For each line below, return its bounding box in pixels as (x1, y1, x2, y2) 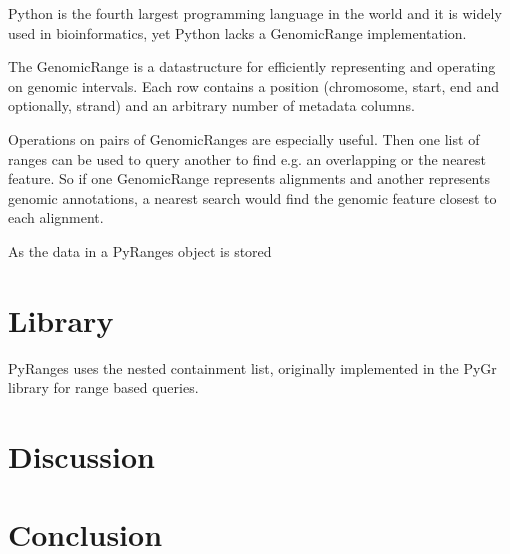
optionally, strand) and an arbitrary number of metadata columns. (8, 95, 415, 116)
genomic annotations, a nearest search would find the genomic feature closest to (8, 187, 497, 208)
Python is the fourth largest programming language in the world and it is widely (8, 3, 502, 23)
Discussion (8, 436, 155, 477)
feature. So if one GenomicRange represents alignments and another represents (8, 168, 490, 189)
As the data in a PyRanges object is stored (8, 240, 272, 261)
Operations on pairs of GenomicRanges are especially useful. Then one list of (8, 128, 480, 149)
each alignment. (8, 207, 104, 228)
